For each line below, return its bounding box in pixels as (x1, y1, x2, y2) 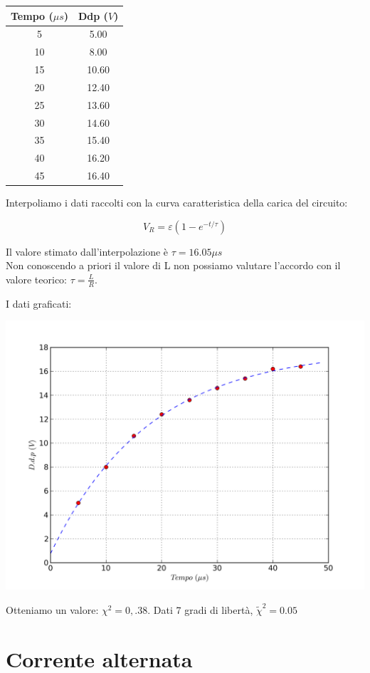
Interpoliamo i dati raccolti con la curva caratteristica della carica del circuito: (6, 195, 348, 210)
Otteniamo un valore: (6, 602, 99, 617)
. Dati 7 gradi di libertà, (147, 602, 253, 617)
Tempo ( (11, 8, 53, 23)
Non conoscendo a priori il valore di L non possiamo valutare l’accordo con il (6, 258, 341, 273)
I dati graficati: (6, 296, 72, 311)
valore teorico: (6, 271, 68, 286)
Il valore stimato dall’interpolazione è (6, 244, 169, 259)
